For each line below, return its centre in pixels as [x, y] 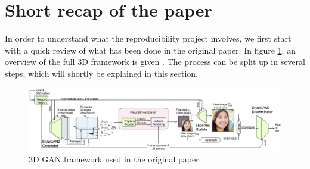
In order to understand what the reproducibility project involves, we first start [148, 38]
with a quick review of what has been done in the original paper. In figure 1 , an [150, 50]
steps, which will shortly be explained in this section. [101, 73]
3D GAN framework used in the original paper [114, 159]
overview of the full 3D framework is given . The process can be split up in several [155, 62]
